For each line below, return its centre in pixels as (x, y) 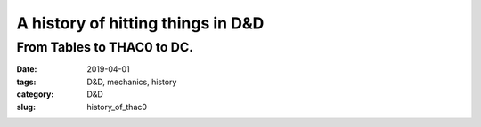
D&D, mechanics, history (132, 82)
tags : (26, 82)
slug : (26, 107)
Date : (27, 69)
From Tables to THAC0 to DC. (105, 47)
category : (35, 94)
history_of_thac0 (117, 107)
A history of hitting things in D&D (140, 23)
